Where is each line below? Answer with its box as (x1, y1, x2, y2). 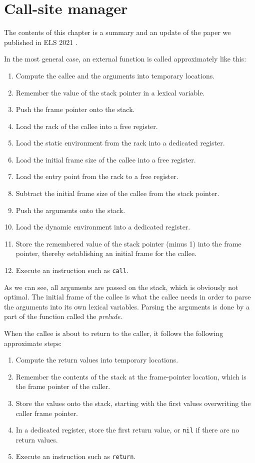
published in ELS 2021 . (4, 36, 77, 47)
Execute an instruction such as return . (15, 451, 136, 461)
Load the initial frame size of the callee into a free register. (15, 154, 196, 164)
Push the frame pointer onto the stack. (15, 104, 135, 114)
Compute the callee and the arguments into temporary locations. (15, 70, 215, 80)
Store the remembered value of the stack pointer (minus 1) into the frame (15, 238, 241, 248)
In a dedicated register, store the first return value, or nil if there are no (15, 424, 239, 435)
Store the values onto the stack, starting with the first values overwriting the (15, 398, 251, 408)
